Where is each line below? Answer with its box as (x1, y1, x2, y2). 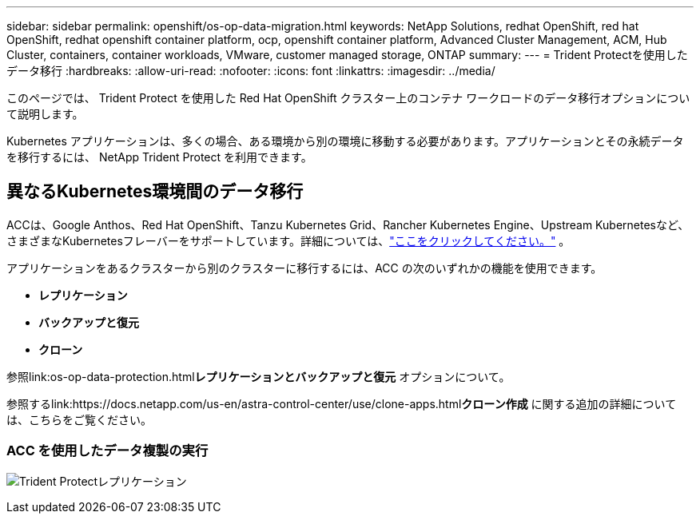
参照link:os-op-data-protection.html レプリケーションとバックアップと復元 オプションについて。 (6, 369, 511, 383)
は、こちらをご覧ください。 (6, 412, 152, 427)
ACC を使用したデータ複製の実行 (6, 443, 209, 459)
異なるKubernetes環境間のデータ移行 (6, 181, 304, 202)
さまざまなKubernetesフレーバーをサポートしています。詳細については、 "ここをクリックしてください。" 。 (6, 233, 571, 248)
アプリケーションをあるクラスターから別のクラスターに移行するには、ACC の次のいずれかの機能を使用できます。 (6, 260, 603, 275)
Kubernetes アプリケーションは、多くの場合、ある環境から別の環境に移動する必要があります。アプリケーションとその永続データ (6, 134, 684, 148)
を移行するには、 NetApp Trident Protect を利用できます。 (6, 150, 312, 164)
